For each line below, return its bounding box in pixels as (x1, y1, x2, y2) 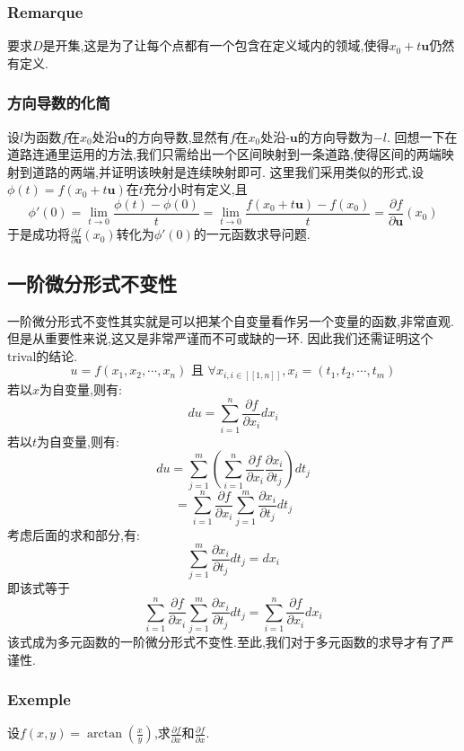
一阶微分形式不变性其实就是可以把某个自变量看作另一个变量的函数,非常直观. (7, 311, 454, 330)
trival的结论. (7, 346, 78, 365)
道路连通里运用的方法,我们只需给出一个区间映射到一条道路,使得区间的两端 (7, 145, 442, 163)
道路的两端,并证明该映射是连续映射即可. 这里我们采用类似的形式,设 (31, 162, 425, 181)
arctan (87, 728, 122, 741)
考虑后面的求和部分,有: (7, 525, 140, 543)
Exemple (7, 688, 71, 711)
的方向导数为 (297, 127, 373, 146)
